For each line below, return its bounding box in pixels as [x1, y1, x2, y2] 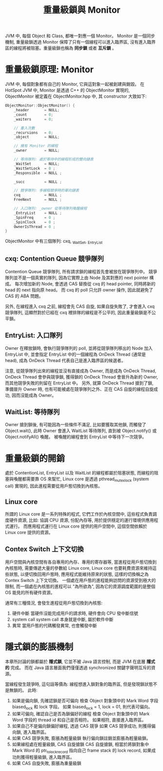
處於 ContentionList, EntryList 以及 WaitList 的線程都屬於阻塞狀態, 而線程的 [5, 470, 154, 476]
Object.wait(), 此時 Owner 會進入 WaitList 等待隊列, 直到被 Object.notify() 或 [5, 428, 157, 434]
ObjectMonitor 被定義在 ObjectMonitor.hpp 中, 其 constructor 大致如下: [5, 93, 147, 99]
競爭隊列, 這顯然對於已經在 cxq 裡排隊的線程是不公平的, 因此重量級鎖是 [5, 309, 147, 315]
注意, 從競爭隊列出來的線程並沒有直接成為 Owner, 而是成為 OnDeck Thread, [5, 367, 157, 374]
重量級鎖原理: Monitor [5, 64, 94, 75]
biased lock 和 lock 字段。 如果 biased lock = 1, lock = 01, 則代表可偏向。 [12, 704, 153, 711]
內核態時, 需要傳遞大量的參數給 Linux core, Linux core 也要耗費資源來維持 [5, 565, 152, 571]
